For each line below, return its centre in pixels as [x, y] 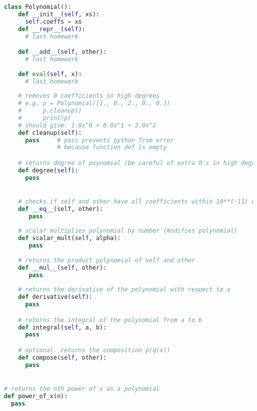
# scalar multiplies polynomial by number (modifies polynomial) [128, 231]
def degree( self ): [48, 170]
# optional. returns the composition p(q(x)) [94, 350]
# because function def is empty [112, 147]
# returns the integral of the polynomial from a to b [110, 320]
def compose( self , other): [62, 357]
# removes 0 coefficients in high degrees [89, 96]
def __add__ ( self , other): [62, 52]
